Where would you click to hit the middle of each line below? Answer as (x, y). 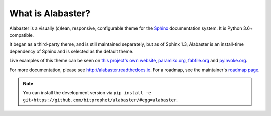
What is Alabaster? (50, 13)
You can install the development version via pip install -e (87, 93)
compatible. (22, 35)
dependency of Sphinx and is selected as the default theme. (72, 51)
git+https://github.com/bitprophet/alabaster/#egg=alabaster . (100, 100)
